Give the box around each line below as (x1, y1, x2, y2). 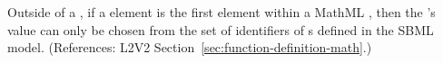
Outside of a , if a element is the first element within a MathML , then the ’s (7, 3, 436, 21)
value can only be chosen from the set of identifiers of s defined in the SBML (7, 20, 434, 39)
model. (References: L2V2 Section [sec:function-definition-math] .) (7, 38, 372, 57)
